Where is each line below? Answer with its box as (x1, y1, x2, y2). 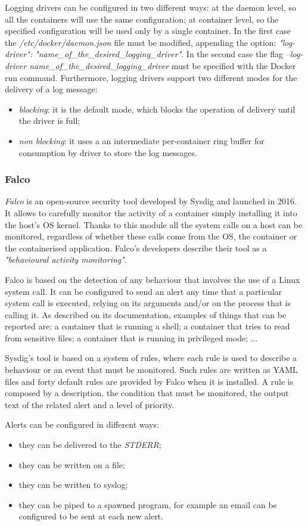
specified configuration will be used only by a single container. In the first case (5, 24, 291, 37)
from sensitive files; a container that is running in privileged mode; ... (5, 331, 258, 344)
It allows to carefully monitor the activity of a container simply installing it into (5, 206, 297, 219)
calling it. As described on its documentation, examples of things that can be (5, 308, 287, 320)
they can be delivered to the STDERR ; (18, 438, 161, 451)
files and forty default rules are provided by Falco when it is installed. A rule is (5, 375, 294, 387)
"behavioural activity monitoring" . (5, 253, 127, 266)
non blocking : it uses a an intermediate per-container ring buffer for (18, 134, 265, 147)
